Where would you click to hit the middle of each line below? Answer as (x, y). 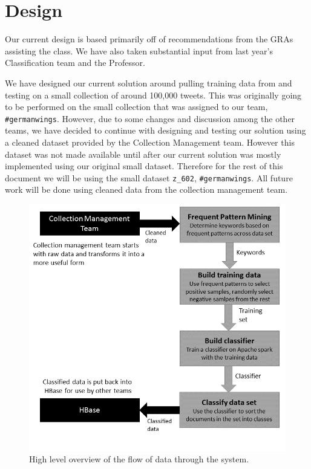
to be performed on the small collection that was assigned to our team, (136, 107)
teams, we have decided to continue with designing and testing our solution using (155, 130)
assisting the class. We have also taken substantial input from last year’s (139, 50)
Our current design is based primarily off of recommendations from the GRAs (149, 39)
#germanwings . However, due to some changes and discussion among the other (150, 118)
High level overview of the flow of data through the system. (139, 459)
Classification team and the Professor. (75, 63)
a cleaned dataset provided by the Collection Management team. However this (150, 142)
